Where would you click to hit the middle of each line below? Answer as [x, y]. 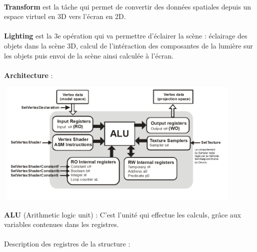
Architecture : [28, 75]
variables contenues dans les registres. [61, 224]
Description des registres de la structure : [67, 244]
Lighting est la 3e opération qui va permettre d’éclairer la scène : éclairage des [126, 36]
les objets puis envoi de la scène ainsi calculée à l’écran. [89, 55]
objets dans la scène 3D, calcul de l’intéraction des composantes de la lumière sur [128, 45]
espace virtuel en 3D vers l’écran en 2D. [65, 16]
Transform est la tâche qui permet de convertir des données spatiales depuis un [127, 6]
